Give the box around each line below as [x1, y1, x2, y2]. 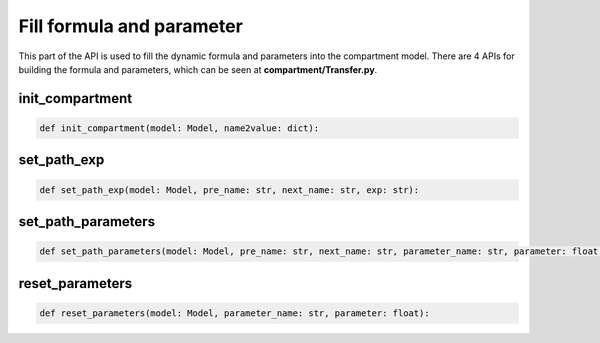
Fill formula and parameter [18, 15, 244, 37]
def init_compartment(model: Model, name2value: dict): [39, 122, 320, 134]
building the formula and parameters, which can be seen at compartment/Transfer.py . [18, 63, 378, 75]
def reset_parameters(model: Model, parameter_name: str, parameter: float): [39, 307, 430, 319]
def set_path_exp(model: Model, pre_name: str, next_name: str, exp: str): [39, 184, 420, 195]
